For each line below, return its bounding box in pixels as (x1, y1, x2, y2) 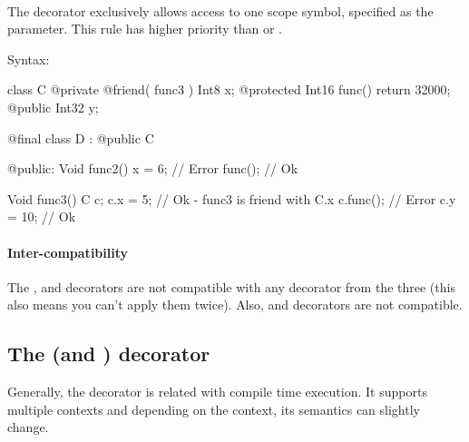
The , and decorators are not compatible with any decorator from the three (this (7, 277, 455, 296)
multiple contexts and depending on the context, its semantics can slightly (7, 399, 420, 418)
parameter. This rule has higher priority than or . (7, 19, 283, 38)
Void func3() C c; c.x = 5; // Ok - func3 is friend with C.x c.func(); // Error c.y (7, 189, 456, 208)
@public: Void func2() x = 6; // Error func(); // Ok (7, 159, 298, 178)
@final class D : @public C (7, 128, 154, 147)
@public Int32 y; (7, 97, 99, 116)
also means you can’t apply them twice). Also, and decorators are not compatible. (7, 295, 463, 314)
